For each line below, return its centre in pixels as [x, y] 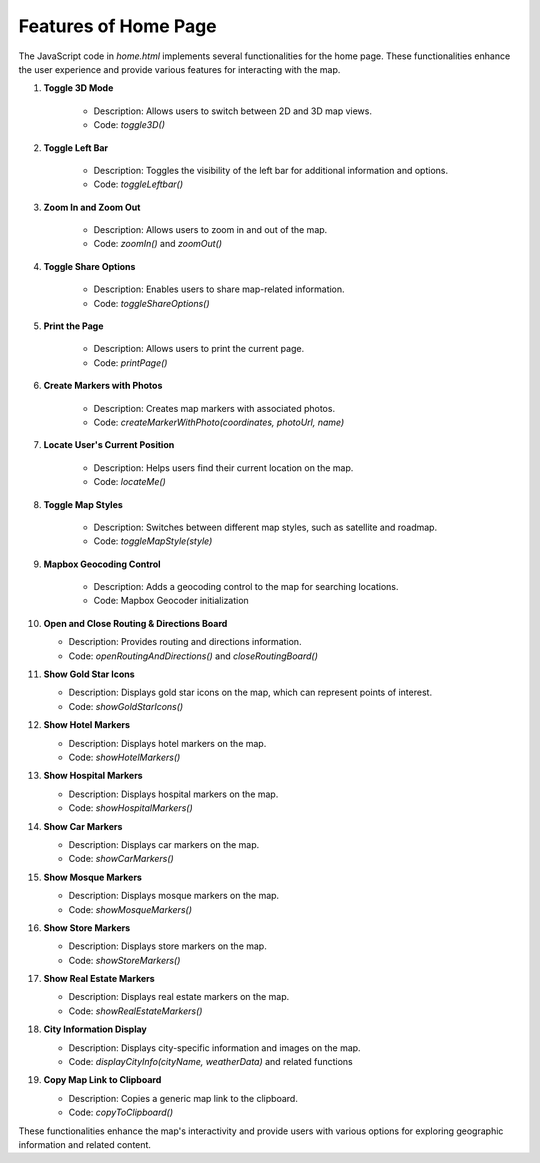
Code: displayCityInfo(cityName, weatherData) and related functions [211, 1062]
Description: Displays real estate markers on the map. [179, 997]
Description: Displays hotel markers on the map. [167, 743]
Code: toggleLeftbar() [138, 184]
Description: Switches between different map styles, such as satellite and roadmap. [265, 527]
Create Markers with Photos [103, 386]
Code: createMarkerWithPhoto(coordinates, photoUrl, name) [219, 422]
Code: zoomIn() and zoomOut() [158, 244]
